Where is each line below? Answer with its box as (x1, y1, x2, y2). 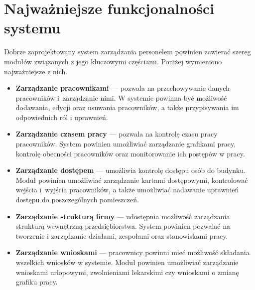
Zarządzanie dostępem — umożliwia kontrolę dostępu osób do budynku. (15, 165, 246, 175)
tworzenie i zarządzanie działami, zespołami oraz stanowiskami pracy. (15, 230, 228, 241)
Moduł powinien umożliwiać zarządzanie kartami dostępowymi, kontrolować (15, 174, 248, 185)
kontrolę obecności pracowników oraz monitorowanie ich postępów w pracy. (15, 148, 245, 158)
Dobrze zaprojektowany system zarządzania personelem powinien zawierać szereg (4, 46, 251, 57)
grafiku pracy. (15, 277, 58, 287)
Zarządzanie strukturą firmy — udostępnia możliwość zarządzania (15, 211, 230, 221)
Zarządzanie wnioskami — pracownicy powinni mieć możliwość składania (15, 247, 250, 258)
